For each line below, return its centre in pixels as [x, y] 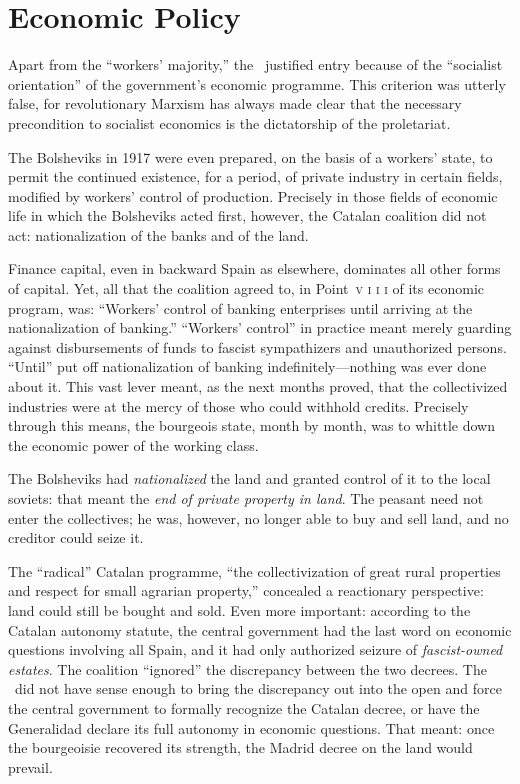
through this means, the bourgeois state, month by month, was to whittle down [251, 425]
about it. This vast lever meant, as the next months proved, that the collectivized [258, 386]
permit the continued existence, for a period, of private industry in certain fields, [255, 176]
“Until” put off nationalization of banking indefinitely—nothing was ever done [247, 366]
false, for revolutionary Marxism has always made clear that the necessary [235, 103]
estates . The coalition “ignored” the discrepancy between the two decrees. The [247, 668]
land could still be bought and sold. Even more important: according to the [239, 609]
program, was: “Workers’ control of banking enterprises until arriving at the [240, 307]
